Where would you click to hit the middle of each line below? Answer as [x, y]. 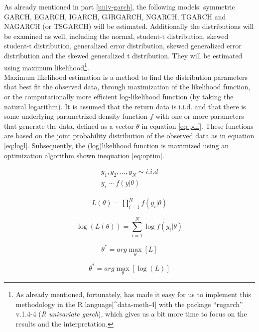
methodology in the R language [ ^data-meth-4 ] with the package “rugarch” [129, 304]
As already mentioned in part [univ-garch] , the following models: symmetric [120, 6]
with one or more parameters [200, 116]
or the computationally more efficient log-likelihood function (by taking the [119, 96]
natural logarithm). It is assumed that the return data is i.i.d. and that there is [125, 106]
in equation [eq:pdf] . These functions [197, 126]
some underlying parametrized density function [76, 116]
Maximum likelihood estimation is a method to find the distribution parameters [126, 77]
